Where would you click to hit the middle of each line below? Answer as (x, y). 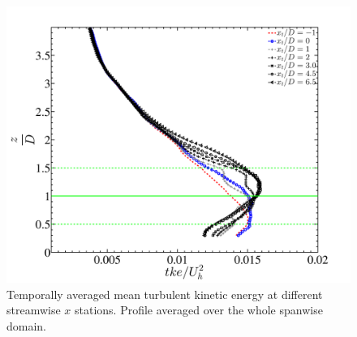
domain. (27, 325)
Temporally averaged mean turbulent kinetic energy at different (165, 294)
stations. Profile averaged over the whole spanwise (199, 310)
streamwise (34, 310)
